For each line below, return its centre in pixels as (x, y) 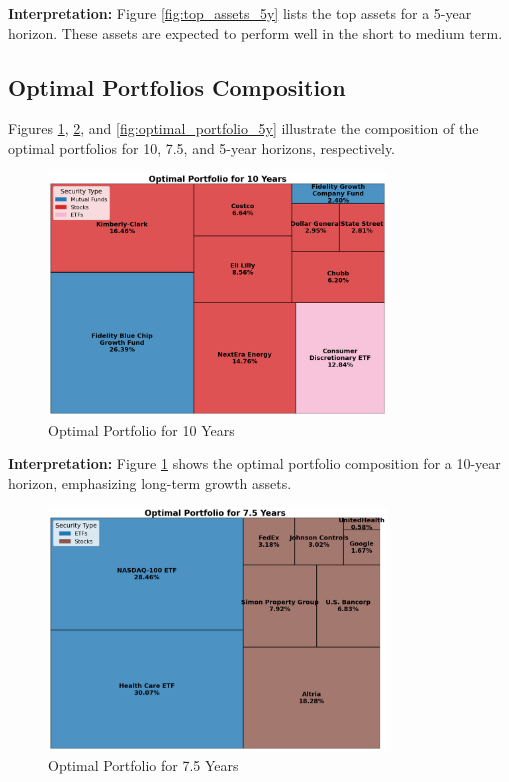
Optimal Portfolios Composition (177, 86)
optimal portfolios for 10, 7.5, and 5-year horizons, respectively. (202, 147)
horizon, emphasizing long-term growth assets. (150, 482)
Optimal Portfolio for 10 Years (141, 429)
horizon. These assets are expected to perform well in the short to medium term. (255, 32)
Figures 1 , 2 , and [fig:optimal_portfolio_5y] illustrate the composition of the (243, 128)
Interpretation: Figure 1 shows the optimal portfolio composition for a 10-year (254, 463)
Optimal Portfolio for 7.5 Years (143, 764)
